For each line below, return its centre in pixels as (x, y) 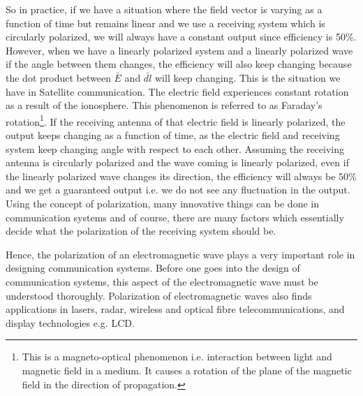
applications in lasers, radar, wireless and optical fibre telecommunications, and (175, 309)
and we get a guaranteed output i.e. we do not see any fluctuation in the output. (178, 190)
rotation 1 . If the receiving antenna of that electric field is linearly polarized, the (176, 120)
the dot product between (58, 77)
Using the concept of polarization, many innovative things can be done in (162, 203)
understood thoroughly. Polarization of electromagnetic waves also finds (159, 295)
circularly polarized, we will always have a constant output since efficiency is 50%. (181, 37)
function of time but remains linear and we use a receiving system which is (165, 23)
